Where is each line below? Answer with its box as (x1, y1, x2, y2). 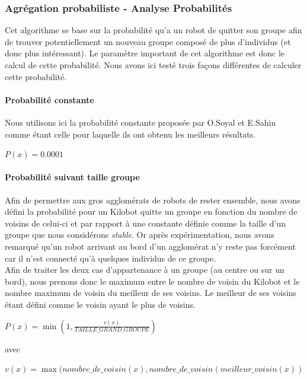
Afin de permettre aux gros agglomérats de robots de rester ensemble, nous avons (5, 193, 300, 206)
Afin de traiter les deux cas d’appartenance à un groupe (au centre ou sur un (5, 263, 284, 276)
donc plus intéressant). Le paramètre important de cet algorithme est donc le (5, 47, 284, 59)
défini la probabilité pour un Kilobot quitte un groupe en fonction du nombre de (5, 205, 298, 218)
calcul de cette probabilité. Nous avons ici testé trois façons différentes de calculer (5, 59, 302, 71)
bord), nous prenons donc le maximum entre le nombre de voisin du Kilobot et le (5, 275, 300, 287)
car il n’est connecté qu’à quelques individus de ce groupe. (5, 251, 216, 264)
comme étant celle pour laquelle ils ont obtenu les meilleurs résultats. (5, 128, 256, 140)
